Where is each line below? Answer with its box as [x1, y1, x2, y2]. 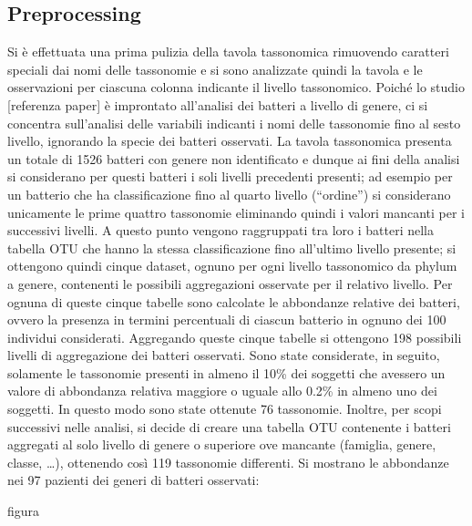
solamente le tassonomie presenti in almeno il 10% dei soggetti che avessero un [7, 363, 446, 382]
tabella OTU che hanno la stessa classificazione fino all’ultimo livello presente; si [7, 238, 457, 257]
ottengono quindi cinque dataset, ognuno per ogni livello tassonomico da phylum [7, 256, 457, 275]
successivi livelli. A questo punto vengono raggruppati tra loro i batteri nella [7, 221, 434, 240]
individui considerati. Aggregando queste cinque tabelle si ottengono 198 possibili [7, 327, 462, 346]
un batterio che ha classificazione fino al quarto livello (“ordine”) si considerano [7, 184, 451, 203]
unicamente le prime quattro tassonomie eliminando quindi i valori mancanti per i [7, 202, 465, 222]
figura [7, 501, 40, 521]
